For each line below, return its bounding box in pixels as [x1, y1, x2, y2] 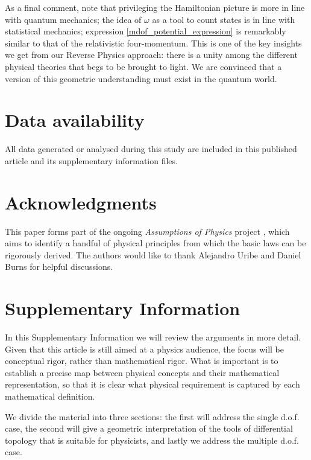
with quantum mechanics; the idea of [5, 13, 142, 25]
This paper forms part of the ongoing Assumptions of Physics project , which [5, 225, 290, 237]
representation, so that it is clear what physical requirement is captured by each [5, 378, 300, 391]
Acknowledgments [5, 190, 157, 214]
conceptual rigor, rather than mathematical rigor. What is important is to [5, 354, 278, 367]
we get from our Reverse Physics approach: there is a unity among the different [5, 48, 298, 61]
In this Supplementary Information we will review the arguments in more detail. [5, 331, 301, 343]
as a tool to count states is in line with [152, 13, 295, 25]
